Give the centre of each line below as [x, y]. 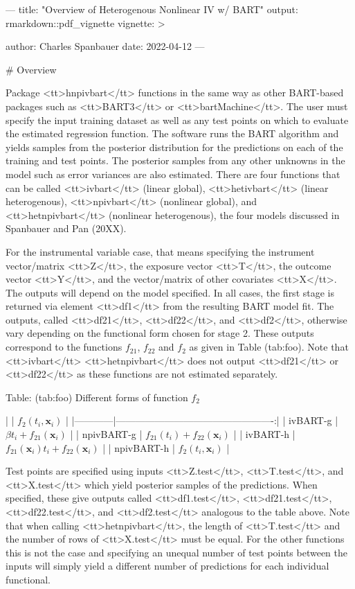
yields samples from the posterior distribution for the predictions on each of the [174, 147]
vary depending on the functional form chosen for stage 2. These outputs [160, 333]
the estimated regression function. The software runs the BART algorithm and [172, 133]
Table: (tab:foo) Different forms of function [97, 397]
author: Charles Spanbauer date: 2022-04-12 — [105, 46]
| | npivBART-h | [139, 447]
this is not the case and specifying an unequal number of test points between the [176, 552]
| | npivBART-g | [106, 434]
